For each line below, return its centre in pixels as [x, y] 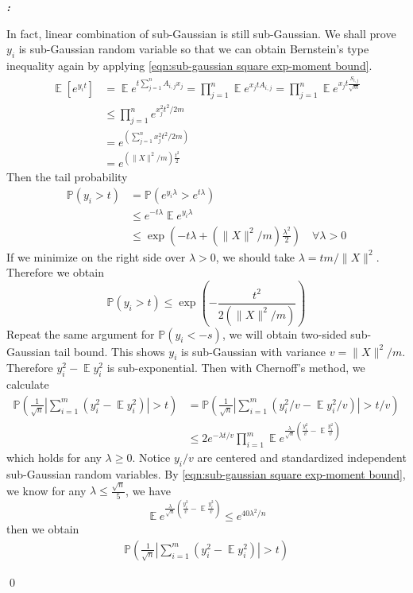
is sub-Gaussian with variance [253, 351]
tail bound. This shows [110, 351]
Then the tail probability [67, 177]
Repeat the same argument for [81, 333]
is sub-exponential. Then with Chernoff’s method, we [236, 368]
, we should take [255, 256]
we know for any [46, 490]
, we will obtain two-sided [284, 333]
